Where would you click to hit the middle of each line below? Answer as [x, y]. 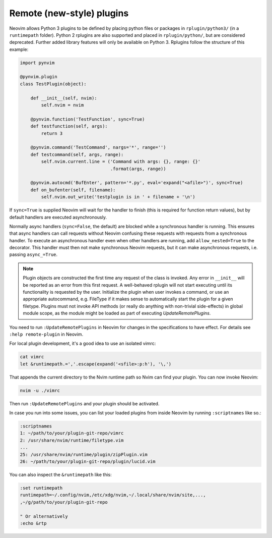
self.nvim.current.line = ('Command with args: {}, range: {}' [121, 162]
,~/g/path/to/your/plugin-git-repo [64, 502]
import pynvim [37, 63]
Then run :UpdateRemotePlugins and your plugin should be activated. [84, 403]
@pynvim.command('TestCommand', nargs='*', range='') [98, 147]
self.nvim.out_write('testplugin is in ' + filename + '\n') [118, 197]
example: [19, 49]
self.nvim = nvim [62, 105]
